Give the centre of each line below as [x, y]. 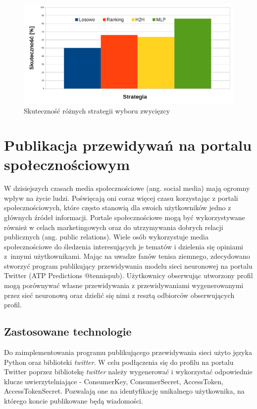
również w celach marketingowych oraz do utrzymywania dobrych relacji [114, 227]
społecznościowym [67, 164]
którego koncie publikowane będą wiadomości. [74, 401]
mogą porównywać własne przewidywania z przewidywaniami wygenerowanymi [124, 285]
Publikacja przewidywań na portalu [128, 145]
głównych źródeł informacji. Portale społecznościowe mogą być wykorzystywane [125, 217]
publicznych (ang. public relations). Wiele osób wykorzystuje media [106, 237]
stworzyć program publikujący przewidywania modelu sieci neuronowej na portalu [128, 265]
